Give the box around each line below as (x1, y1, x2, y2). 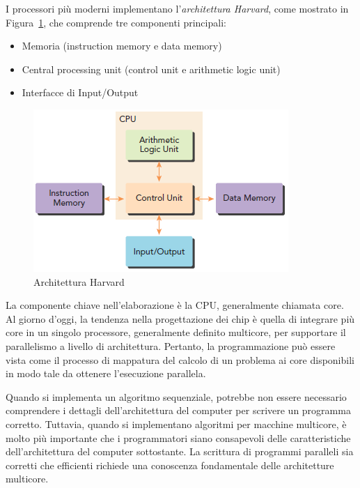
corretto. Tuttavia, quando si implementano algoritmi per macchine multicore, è (6, 416, 347, 431)
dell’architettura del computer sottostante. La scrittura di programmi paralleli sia (6, 444, 354, 459)
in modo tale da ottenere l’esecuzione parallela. (6, 366, 206, 381)
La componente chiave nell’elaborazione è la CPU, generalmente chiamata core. (6, 298, 344, 312)
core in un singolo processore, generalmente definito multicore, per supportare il (6, 325, 346, 340)
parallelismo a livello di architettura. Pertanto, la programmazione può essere (6, 338, 336, 353)
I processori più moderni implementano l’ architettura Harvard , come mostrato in (6, 1, 349, 15)
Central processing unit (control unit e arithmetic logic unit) (22, 61, 281, 76)
